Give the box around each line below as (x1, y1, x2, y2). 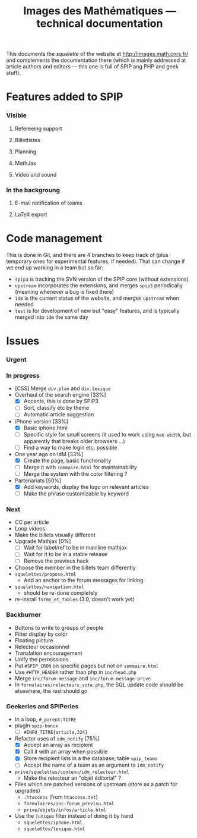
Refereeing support (14, 125, 62, 132)
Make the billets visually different (14, 531, 96, 539)
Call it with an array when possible (23, 748, 108, 755)
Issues (6, 334, 40, 348)
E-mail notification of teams (14, 199, 83, 206)
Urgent (6, 356, 27, 364)
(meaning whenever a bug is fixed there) (14, 288, 115, 295)
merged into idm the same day (14, 313, 89, 321)
